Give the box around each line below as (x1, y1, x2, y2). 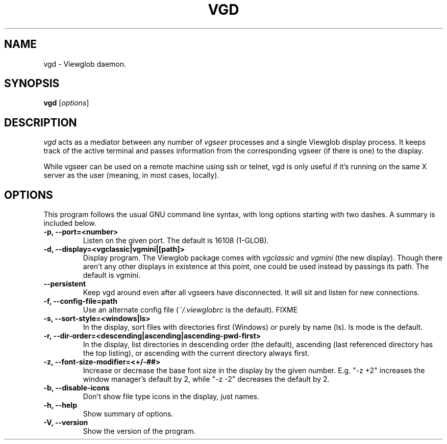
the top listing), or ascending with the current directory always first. (83, 349, 310, 358)
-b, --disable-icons (43, 383, 110, 393)
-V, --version (43, 418, 88, 427)
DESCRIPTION (4, 116, 77, 129)
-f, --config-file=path (43, 297, 117, 306)
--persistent (43, 279, 86, 289)
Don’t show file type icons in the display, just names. (83, 392, 260, 401)
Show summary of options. (83, 409, 173, 419)
